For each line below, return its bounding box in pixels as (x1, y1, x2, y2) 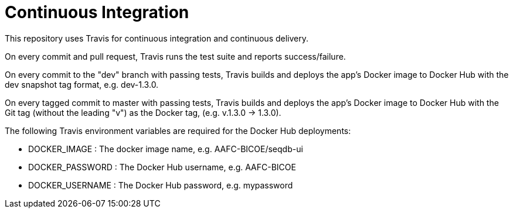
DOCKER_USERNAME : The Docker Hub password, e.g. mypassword (28, 180, 293, 190)
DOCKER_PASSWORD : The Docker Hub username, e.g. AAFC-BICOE (28, 162, 296, 172)
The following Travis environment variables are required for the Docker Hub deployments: (5, 125, 351, 136)
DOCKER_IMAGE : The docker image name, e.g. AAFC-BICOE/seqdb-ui (28, 143, 303, 154)
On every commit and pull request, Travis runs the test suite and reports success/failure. (5, 51, 346, 61)
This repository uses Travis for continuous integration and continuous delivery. (5, 33, 309, 43)
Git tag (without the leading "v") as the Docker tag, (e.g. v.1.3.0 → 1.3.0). (5, 107, 281, 118)
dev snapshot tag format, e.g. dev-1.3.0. (5, 79, 159, 90)
